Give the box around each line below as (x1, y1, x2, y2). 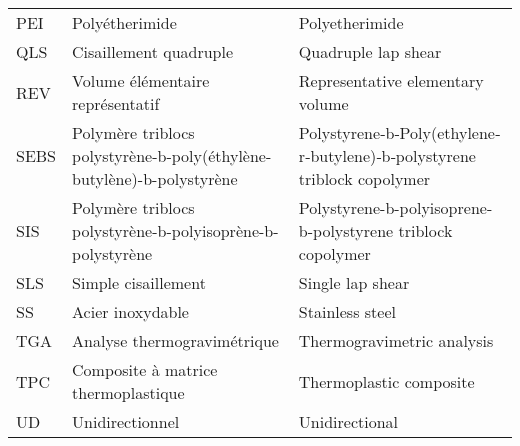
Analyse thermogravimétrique (72, 329, 279, 352)
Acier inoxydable (72, 300, 189, 323)
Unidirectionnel (72, 410, 180, 433)
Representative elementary (298, 69, 484, 92)
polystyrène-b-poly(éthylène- (72, 144, 272, 167)
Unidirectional (298, 410, 398, 433)
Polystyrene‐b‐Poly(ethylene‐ (298, 121, 501, 144)
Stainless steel (298, 300, 396, 323)
